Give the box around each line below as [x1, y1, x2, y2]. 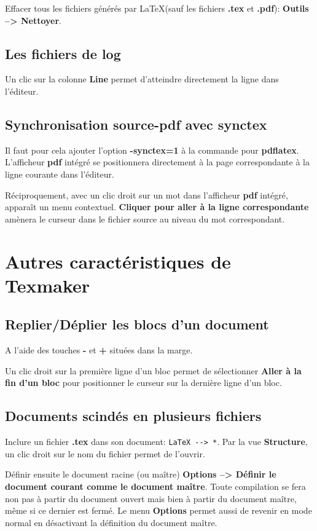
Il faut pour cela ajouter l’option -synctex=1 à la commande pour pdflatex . [5, 143, 299, 156]
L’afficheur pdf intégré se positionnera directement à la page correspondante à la [5, 155, 310, 168]
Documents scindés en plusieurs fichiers [5, 406, 262, 425]
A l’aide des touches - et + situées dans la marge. [5, 344, 193, 356]
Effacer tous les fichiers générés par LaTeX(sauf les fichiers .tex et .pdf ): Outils [5, 2, 309, 14]
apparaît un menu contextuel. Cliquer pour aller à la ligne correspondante [5, 200, 309, 213]
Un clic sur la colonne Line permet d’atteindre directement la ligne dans [5, 73, 279, 85]
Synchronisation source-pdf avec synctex [5, 114, 267, 133]
